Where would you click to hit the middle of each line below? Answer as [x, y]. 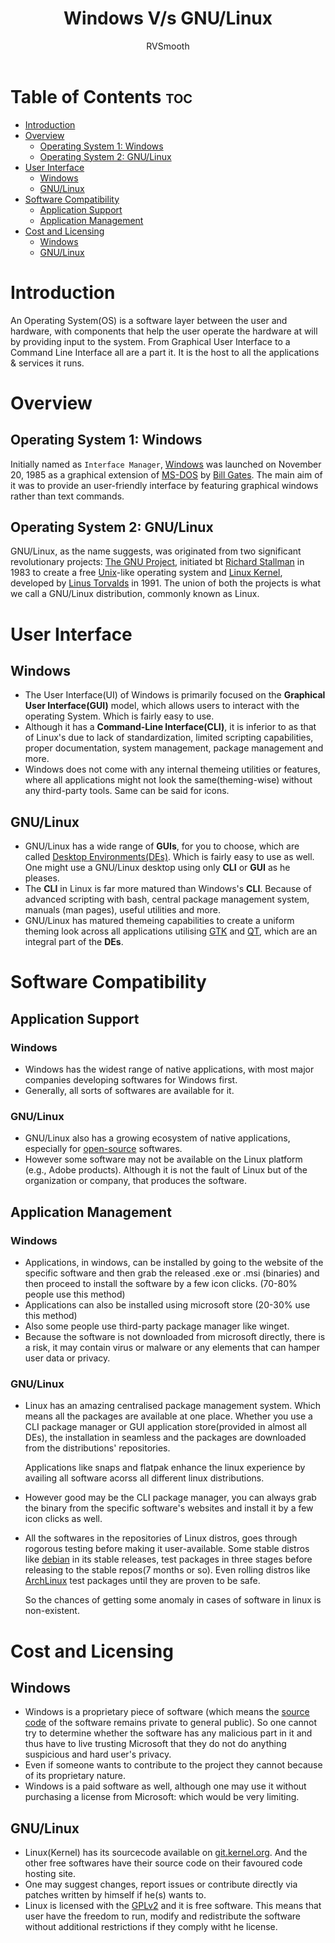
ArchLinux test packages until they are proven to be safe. [142, 1581]
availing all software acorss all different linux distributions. [144, 1478]
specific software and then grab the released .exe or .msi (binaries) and [172, 1273]
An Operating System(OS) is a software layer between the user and [149, 320]
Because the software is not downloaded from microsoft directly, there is [175, 1337]
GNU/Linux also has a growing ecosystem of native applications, [157, 1138]
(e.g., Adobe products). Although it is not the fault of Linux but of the [166, 1170]
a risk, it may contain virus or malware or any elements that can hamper [172, 1348]
